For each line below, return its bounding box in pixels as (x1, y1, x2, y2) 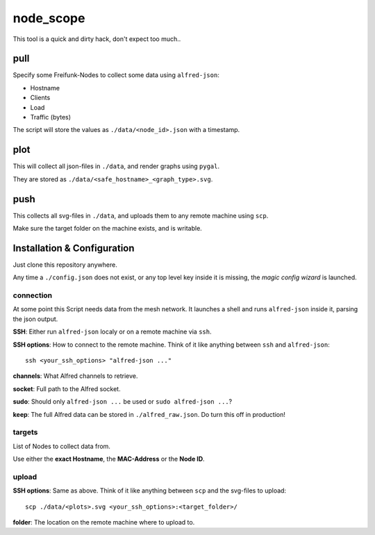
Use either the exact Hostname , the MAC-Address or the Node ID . (12, 455, 205, 463)
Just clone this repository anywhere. (12, 261, 117, 269)
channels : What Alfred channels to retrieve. (12, 372, 138, 380)
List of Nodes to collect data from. (12, 442, 111, 450)
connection (12, 290, 53, 300)
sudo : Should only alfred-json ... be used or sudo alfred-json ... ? (12, 397, 233, 406)
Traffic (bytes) (30, 113, 72, 122)
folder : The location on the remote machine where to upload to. (12, 518, 195, 527)
